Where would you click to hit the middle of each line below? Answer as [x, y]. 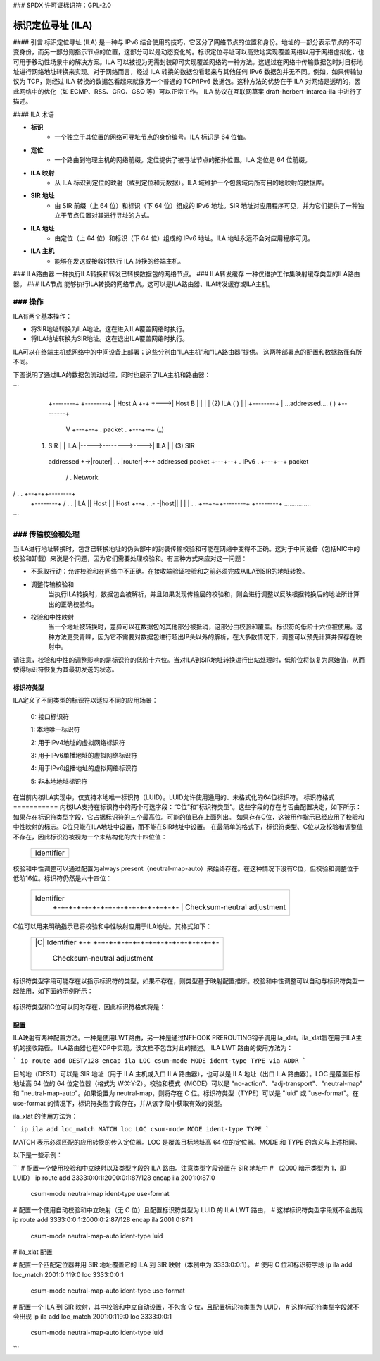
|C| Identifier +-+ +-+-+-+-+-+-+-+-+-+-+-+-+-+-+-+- [127, 942]
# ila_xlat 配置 [33, 1252]
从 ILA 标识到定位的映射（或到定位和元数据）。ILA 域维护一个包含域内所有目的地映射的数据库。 [191, 183]
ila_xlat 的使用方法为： [45, 1116]
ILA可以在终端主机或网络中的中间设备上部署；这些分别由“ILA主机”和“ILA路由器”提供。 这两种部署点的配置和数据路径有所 [188, 352]
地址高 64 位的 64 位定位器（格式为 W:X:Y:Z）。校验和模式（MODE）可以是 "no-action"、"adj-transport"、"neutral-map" [188, 1083]
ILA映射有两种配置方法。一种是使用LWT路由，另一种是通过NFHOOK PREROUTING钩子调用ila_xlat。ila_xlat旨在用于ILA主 [188, 1038]
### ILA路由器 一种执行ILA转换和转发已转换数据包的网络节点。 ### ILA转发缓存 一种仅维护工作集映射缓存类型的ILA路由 [186, 274]
